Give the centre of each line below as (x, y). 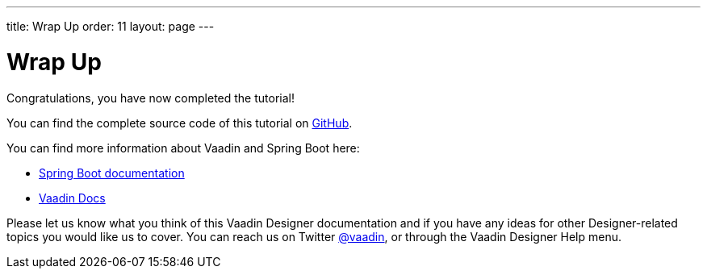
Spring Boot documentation (112, 173)
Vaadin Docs (72, 198)
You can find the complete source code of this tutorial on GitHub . (180, 123)
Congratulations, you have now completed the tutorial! (151, 98)
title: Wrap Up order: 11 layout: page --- (111, 26)
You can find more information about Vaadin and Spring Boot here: (183, 148)
